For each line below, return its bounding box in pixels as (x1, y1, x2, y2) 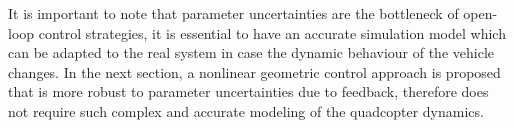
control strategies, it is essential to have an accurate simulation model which (38, 22, 506, 43)
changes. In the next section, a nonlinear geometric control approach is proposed (8, 61, 501, 82)
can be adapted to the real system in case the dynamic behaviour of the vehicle (8, 42, 494, 63)
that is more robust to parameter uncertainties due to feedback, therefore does (8, 81, 489, 102)
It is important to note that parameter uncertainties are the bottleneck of (8, 3, 459, 23)
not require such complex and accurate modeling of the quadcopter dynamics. (8, 100, 484, 121)
